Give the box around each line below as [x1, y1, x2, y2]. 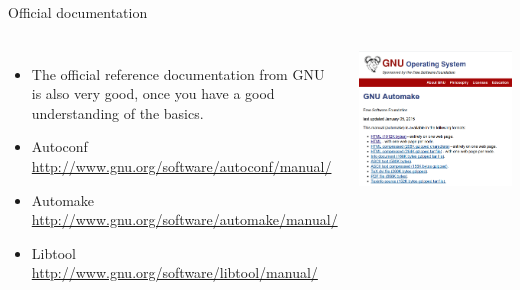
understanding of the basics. [31, 102, 204, 123]
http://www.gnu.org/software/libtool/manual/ [31, 262, 318, 283]
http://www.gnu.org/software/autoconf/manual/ [31, 155, 332, 176]
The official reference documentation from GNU [31, 63, 325, 84]
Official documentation [8, 2, 148, 22]
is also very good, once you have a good [31, 83, 275, 104]
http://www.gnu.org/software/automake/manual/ [31, 209, 338, 230]
